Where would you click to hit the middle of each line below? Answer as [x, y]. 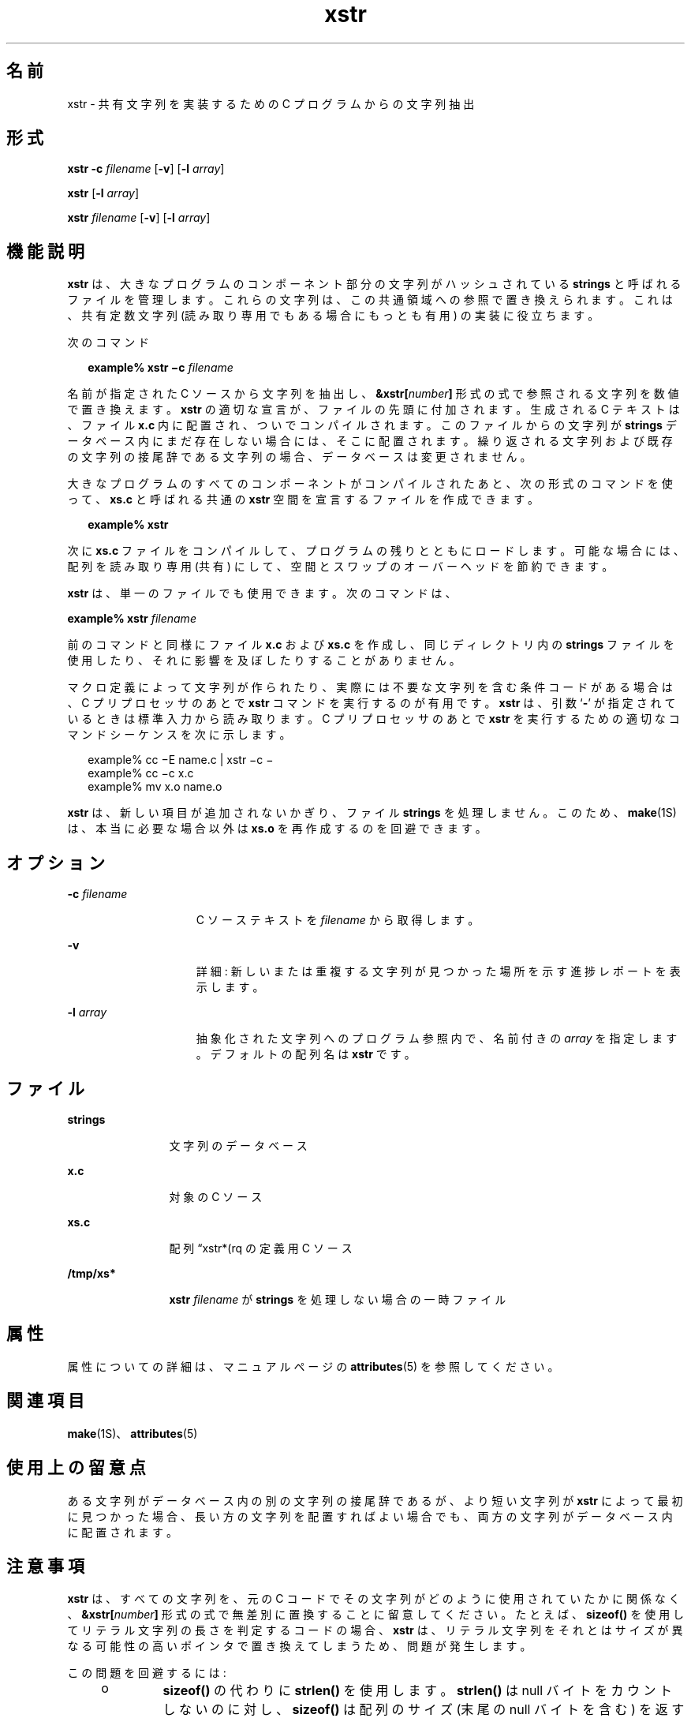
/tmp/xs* [92, 1273]
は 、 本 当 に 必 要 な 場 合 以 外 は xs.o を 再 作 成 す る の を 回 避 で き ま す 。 [277, 829]
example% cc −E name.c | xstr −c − [181, 760]
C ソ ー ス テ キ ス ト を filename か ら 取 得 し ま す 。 [338, 920]
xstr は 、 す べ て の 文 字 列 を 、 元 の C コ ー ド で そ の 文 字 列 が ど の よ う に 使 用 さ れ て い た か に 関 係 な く [374, 1599]
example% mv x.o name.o [155, 787]
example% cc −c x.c [141, 773]
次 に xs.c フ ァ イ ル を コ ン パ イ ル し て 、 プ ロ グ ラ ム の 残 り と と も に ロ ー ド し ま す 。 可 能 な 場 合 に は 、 [376, 551]
